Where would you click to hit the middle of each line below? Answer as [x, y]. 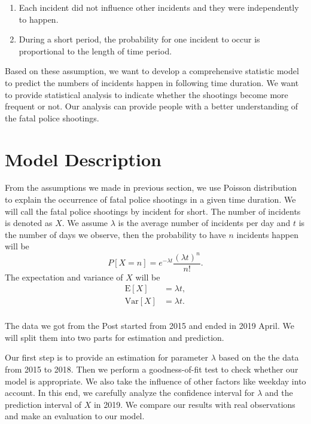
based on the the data [259, 357]
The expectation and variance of [64, 277]
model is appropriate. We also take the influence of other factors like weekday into [155, 381]
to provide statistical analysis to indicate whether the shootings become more [147, 94]
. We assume [85, 223]
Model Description [83, 159]
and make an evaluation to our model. [75, 416]
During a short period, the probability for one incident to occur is [139, 39]
